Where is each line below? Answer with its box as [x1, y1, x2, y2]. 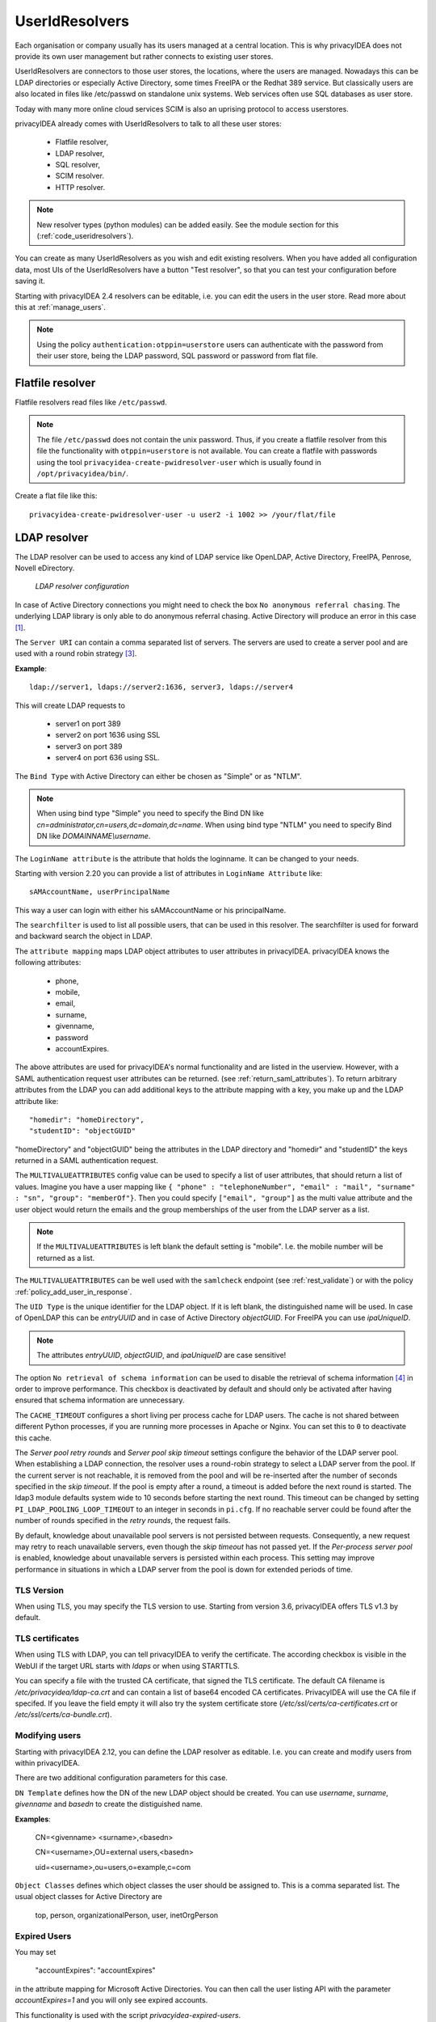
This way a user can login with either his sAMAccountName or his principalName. [15, 905, 287, 915]
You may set [15, 1948, 57, 1957]
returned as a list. [36, 1253, 95, 1263]
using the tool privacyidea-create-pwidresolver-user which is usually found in [36, 457, 322, 467]
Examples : [15, 1814, 52, 1824]
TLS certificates [15, 1633, 80, 1644]
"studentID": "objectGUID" [29, 1127, 136, 1136]
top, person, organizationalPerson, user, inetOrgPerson [35, 1910, 219, 1920]
